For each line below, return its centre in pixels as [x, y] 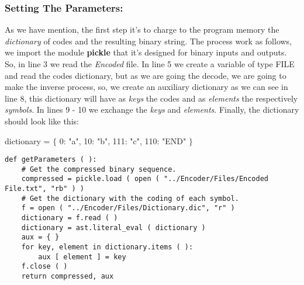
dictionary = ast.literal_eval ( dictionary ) [113, 227]
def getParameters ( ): [51, 160]
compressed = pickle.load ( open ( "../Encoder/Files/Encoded [145, 179]
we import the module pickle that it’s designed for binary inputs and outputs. [146, 52]
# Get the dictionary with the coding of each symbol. [130, 198]
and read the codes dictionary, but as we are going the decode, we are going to [146, 75]
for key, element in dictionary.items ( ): [107, 247]
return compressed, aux [68, 277]
